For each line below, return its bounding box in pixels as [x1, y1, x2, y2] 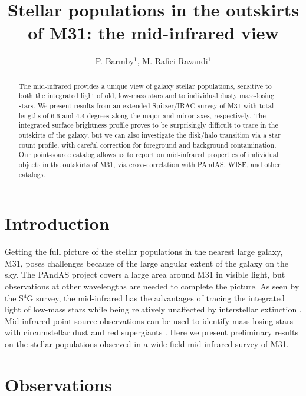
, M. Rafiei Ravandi [137, 55, 208, 67]
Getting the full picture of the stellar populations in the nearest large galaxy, [5, 245, 283, 258]
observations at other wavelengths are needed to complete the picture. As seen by [5, 279, 300, 292]
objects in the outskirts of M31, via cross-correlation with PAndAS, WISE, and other [18, 159, 281, 169]
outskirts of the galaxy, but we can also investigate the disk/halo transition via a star [18, 129, 281, 139]
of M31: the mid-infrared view [28, 21, 279, 45]
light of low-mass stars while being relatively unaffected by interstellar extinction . [5, 303, 302, 315]
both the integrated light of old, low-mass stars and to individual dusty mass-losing [18, 91, 275, 101]
